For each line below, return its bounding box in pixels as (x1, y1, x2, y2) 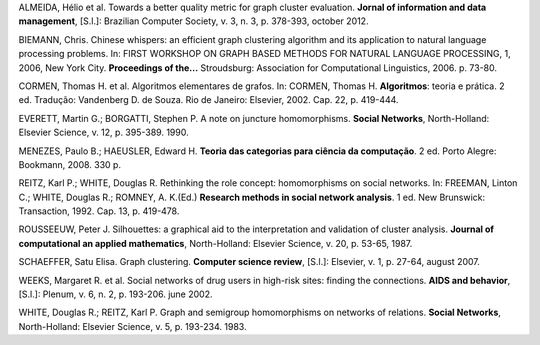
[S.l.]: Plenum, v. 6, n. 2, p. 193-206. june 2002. (18, 288, 213, 300)
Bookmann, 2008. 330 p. (18, 158, 122, 170)
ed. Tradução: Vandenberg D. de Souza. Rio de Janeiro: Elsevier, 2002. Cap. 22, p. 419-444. (18, 94, 399, 106)
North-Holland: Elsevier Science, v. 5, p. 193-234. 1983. (18, 320, 247, 332)
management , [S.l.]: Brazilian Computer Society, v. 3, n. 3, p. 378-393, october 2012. (18, 15, 369, 27)
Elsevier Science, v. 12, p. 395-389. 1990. (18, 126, 189, 139)
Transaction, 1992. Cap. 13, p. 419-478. (18, 205, 180, 217)
